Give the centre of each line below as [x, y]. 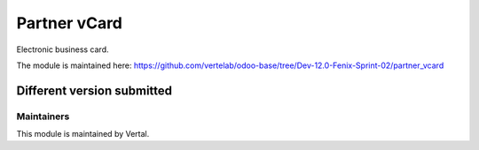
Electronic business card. [63, 49]
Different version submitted [94, 90]
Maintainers [43, 116]
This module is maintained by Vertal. [83, 134]
